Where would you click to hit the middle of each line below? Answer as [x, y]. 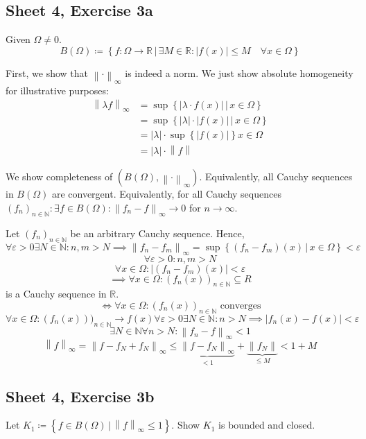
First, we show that [47, 72]
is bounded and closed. [267, 425]
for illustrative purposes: [57, 90]
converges [241, 306]
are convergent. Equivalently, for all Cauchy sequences [166, 194]
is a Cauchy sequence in [56, 294]
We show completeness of [59, 177]
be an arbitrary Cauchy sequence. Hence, [157, 233]
